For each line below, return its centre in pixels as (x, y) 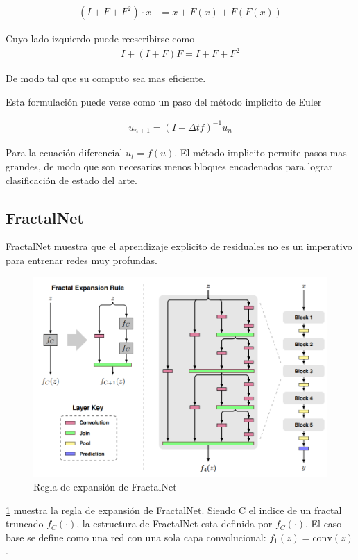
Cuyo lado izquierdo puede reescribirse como (100, 39)
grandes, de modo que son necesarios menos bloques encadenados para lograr (169, 166)
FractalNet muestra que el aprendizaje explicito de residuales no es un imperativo (179, 246)
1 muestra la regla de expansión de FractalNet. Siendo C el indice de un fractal (174, 510)
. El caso (324, 524)
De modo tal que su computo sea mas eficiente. (106, 78)
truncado (25, 524)
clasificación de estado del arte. (71, 180)
